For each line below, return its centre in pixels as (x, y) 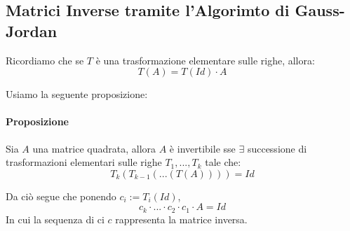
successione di (277, 148)
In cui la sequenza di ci (55, 219)
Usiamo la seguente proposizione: (77, 94)
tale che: (223, 162)
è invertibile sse (202, 148)
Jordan (32, 30)
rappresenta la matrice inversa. (181, 219)
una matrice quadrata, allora (94, 148)
